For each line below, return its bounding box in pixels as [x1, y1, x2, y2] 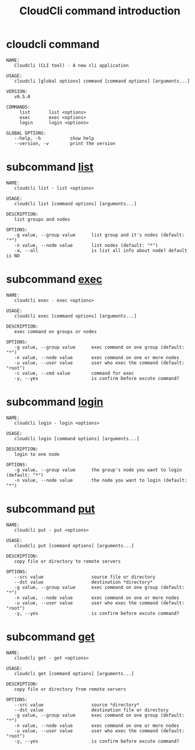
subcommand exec [6, 272, 103, 286]
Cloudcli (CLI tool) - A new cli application [14, 62, 129, 68]
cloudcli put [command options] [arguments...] [14, 542, 134, 548]
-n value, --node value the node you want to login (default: [14, 477, 187, 483]
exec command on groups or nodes [14, 328, 97, 334]
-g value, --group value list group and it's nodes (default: [14, 232, 185, 238]
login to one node [14, 451, 60, 457]
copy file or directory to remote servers [14, 558, 121, 564]
